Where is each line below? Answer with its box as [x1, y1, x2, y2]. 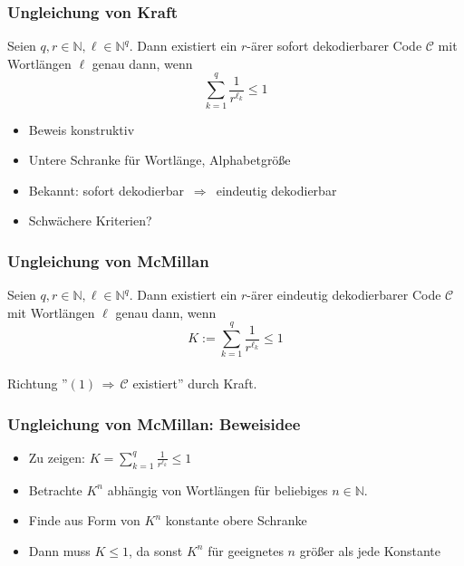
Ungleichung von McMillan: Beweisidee [7, 412, 301, 435]
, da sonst [129, 541, 183, 560]
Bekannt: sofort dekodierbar [28, 180, 184, 199]
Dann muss [28, 541, 91, 560]
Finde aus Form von [28, 511, 140, 530]
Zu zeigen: [28, 447, 86, 466]
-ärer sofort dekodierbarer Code [246, 36, 422, 55]
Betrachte [28, 480, 82, 499]
